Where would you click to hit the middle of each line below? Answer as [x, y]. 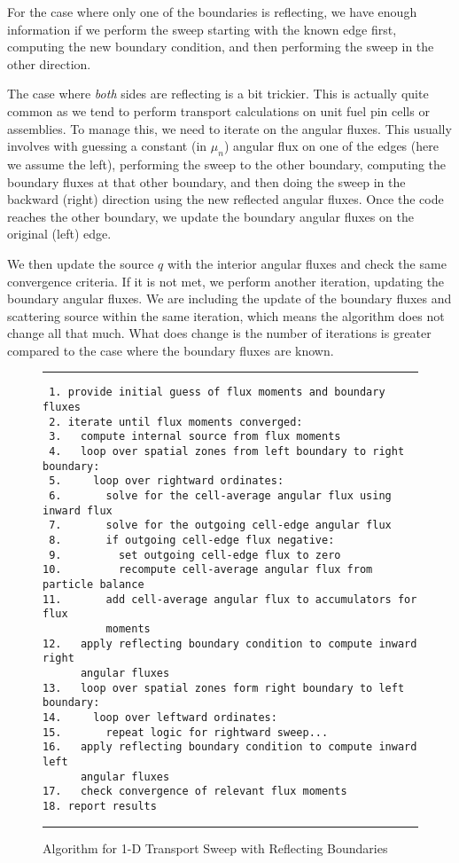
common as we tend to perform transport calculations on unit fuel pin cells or [218, 110]
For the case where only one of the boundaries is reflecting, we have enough [212, 12]
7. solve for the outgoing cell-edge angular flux [220, 526]
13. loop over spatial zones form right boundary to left [224, 688]
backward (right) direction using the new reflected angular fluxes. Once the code [226, 199]
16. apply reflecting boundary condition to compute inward [230, 747]
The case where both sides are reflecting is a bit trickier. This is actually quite [218, 94]
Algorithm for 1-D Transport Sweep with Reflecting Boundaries [215, 847]
